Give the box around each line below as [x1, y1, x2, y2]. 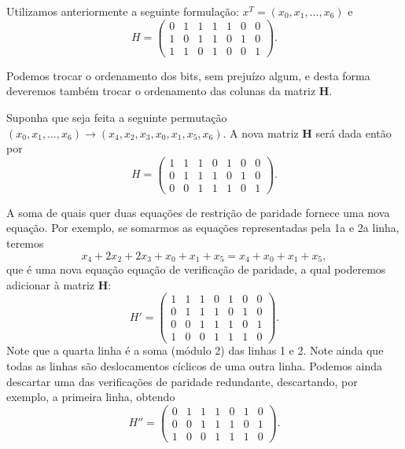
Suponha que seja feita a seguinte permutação [6, 109, 227, 125]
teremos [6, 235, 44, 252]
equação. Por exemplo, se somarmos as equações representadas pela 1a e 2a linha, [6, 219, 399, 236]
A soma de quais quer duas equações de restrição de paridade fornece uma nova [6, 204, 390, 220]
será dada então [315, 124, 392, 141]
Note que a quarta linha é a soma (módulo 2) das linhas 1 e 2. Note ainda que [6, 342, 384, 359]
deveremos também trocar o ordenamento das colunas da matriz [6, 83, 316, 99]
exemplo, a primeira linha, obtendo [6, 388, 175, 405]
